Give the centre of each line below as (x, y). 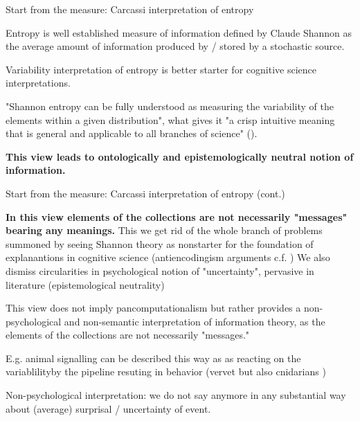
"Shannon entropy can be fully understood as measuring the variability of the (170, 106)
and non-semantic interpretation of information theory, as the (195, 321)
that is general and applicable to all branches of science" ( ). (132, 133)
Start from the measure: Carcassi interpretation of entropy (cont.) (145, 193)
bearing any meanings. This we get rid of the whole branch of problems (164, 230)
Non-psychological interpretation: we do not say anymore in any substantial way (176, 395)
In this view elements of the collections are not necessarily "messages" (177, 216)
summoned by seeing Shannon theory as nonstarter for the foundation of (160, 243)
